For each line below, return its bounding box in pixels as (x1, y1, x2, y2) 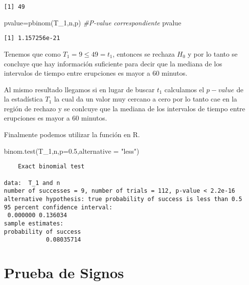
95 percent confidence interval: (4, 204, 113, 211)
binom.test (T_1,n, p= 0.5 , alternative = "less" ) (4, 145, 139, 156)
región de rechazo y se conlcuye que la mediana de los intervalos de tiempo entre (4, 103, 246, 113)
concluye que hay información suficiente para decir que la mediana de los (4, 58, 222, 68)
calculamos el (164, 84, 204, 94)
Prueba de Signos (4, 263, 124, 282)
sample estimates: (4, 220, 64, 227)
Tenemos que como (4, 48, 61, 59)
